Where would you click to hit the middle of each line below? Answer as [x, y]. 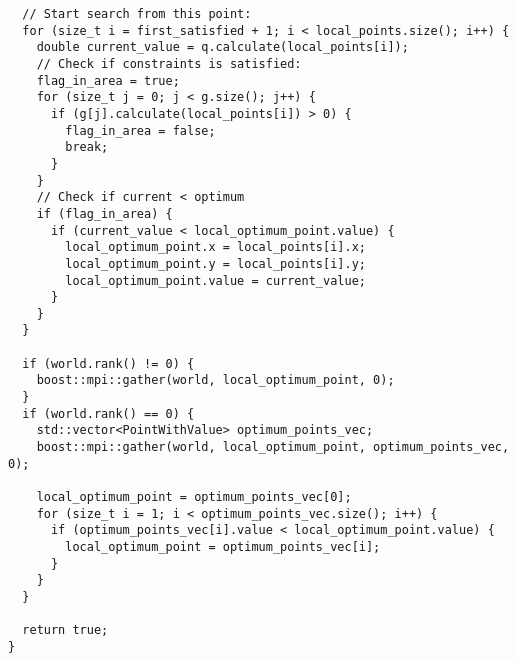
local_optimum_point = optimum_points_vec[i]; [223, 547]
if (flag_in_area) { [104, 213]
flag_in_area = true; [108, 80]
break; [87, 147]
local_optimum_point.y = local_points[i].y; [215, 263]
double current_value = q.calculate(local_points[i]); [222, 47]
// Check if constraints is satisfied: [169, 63]
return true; [65, 630]
